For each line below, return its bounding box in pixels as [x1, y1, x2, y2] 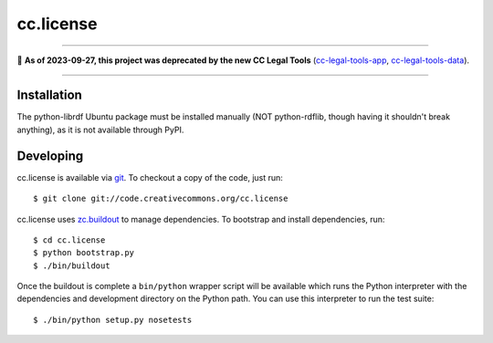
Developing [16, 148, 84, 163]
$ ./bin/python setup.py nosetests [33, 315, 193, 325]
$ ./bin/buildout [33, 260, 110, 271]
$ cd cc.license [33, 234, 106, 245]
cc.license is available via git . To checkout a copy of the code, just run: [16, 171, 283, 182]
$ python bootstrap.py [33, 247, 135, 258]
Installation [16, 88, 82, 103]
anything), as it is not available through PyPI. [16, 124, 184, 135]
